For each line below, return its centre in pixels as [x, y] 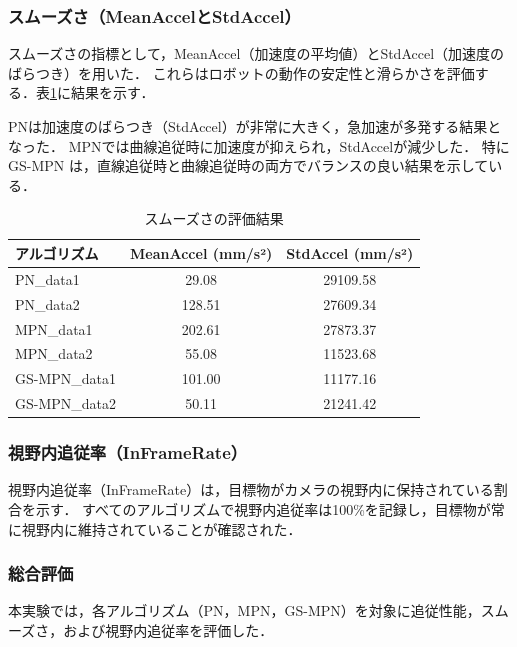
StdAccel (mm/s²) [350, 252]
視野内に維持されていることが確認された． [161, 528]
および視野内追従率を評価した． [168, 629]
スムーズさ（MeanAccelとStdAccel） [154, 15]
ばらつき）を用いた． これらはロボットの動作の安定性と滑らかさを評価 [241, 72]
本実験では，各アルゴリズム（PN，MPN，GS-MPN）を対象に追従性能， [244, 610]
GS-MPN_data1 [66, 378]
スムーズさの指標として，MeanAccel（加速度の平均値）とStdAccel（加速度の [256, 53]
